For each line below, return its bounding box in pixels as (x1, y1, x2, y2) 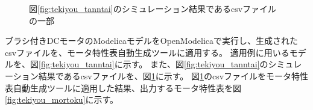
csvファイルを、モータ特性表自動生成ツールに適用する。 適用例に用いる (5, 46, 289, 58)
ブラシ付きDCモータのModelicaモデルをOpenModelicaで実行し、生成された (5, 34, 299, 47)
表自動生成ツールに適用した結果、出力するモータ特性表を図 (5, 81, 241, 94)
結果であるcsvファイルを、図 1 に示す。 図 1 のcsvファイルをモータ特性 (38, 69, 309, 82)
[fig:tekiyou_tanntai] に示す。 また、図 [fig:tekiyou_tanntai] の (39, 58, 268, 70)
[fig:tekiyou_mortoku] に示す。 (5, 93, 119, 106)
